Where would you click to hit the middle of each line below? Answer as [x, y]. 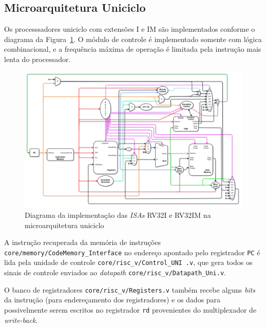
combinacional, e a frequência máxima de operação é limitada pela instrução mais [133, 49]
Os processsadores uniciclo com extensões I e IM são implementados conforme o [130, 29]
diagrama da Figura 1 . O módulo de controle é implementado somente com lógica [133, 39]
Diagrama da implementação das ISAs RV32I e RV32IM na [118, 215]
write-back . [21, 320]
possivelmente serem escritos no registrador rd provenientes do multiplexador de [130, 310]
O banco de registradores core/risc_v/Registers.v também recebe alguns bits [130, 289]
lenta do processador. [37, 59]
